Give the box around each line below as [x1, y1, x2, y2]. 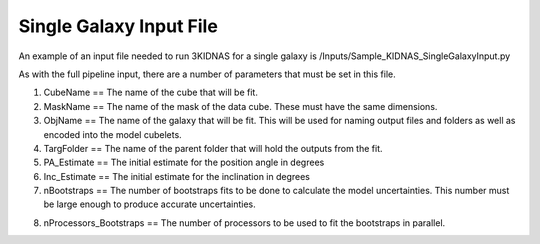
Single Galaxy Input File [18, 15, 219, 37]
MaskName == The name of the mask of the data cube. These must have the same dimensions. [43, 100, 438, 112]
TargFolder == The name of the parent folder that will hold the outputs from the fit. [43, 142, 384, 154]
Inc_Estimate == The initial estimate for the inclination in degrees [43, 170, 310, 182]
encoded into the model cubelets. [43, 128, 182, 140]
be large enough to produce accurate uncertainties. [43, 198, 257, 210]
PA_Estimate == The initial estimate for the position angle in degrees [43, 156, 325, 169]
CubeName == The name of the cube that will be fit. [43, 86, 259, 99]
